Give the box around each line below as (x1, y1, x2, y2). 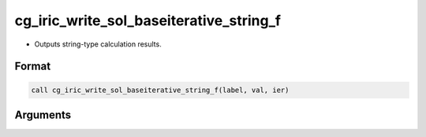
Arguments (14, 108, 72, 121)
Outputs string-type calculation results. (34, 39, 162, 49)
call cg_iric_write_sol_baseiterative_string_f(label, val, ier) (31, 85, 290, 94)
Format (14, 60, 51, 73)
